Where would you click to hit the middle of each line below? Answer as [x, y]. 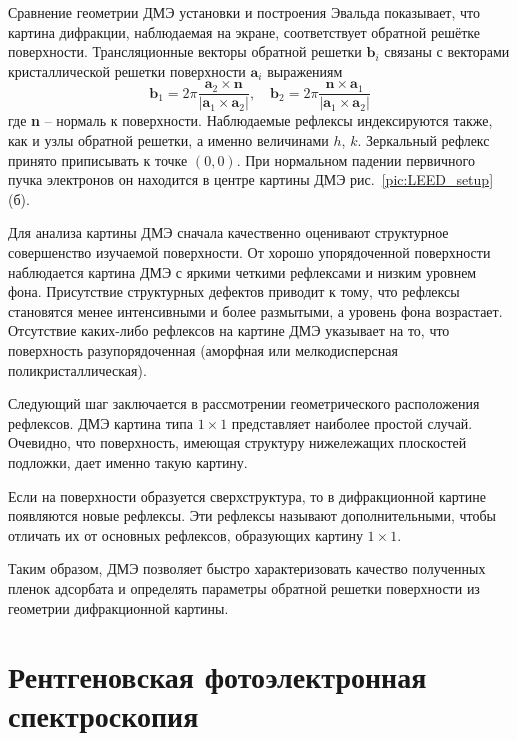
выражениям [305, 70]
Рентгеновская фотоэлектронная [217, 676]
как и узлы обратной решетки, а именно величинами [168, 140]
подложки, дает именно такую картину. [128, 461]
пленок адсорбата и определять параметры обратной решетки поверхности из [244, 587]
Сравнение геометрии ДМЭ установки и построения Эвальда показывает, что [244, 12]
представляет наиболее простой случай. [352, 422]
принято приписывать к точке [98, 159]
